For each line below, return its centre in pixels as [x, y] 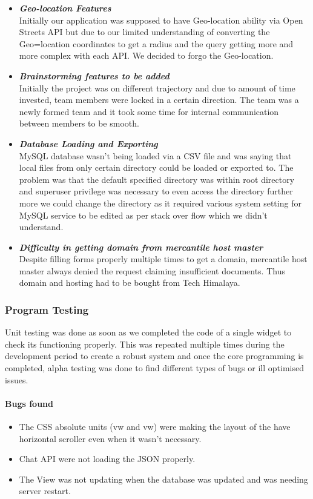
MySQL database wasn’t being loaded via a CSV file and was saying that [155, 155]
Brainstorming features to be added [94, 75]
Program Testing [47, 309]
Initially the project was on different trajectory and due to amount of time [157, 88]
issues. [17, 379]
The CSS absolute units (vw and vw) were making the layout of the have [155, 427]
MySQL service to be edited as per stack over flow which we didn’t [143, 215]
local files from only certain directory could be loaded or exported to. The [156, 167]
